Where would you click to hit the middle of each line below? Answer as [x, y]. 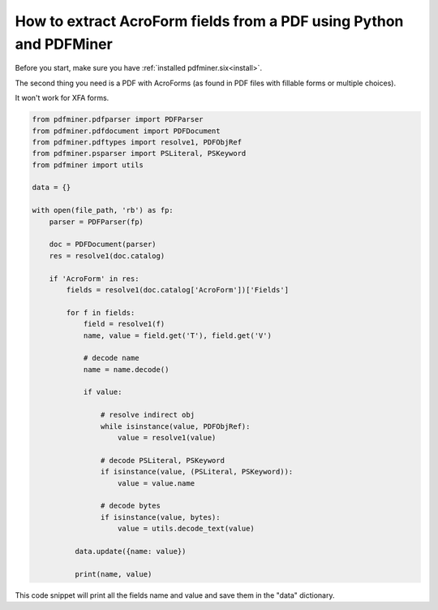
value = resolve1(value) [167, 438]
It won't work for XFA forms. [62, 98]
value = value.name [156, 483]
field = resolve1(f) [124, 324]
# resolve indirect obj [147, 415]
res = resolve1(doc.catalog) [107, 255]
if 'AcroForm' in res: [94, 279]
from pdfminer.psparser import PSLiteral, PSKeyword [139, 154]
